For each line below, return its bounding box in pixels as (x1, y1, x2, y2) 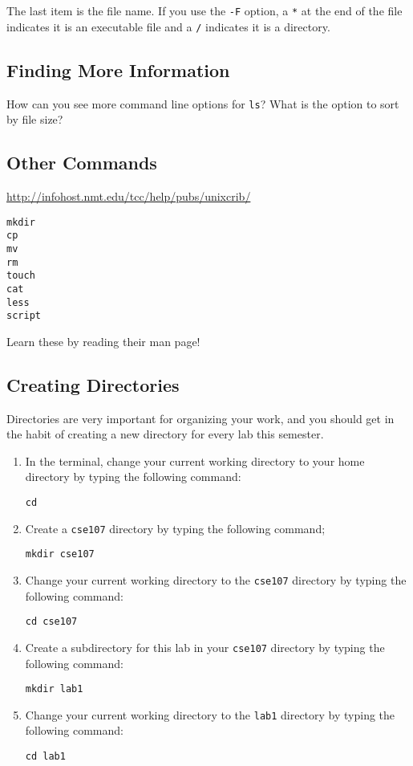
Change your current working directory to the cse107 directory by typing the (25, 571, 407, 588)
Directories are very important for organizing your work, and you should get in (6, 409, 395, 426)
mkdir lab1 (25, 683, 83, 695)
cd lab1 (25, 751, 66, 763)
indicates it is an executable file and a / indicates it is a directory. (6, 18, 330, 35)
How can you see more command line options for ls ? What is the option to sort (6, 95, 399, 112)
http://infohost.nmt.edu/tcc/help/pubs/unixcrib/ (6, 187, 251, 204)
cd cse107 (25, 616, 78, 628)
